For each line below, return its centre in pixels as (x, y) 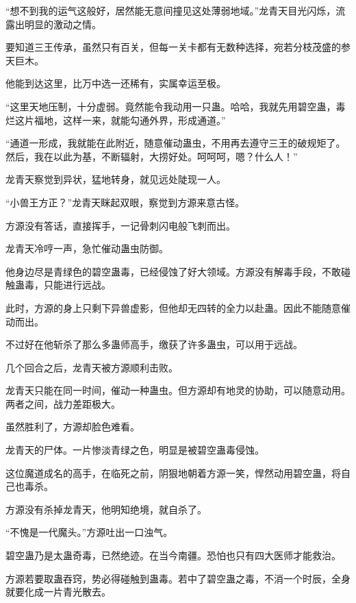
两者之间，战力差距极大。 (63, 403)
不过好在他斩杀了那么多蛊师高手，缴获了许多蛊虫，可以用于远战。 (154, 344)
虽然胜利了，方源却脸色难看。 (73, 427)
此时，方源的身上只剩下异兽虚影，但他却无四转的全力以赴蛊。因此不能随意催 (178, 307)
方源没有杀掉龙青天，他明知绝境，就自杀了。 (106, 509)
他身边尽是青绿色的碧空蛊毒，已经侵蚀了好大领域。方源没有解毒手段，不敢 (173, 271)
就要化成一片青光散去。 (58, 592)
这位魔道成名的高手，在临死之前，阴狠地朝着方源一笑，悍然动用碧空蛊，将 (173, 472)
